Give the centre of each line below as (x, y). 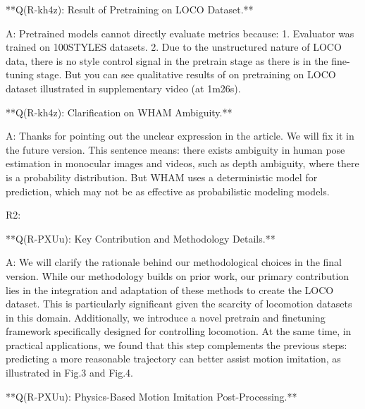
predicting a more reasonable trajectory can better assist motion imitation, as (173, 359)
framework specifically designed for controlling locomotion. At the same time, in (179, 331)
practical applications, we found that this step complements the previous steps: (177, 344)
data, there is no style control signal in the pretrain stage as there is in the (167, 60)
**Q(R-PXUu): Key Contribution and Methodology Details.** (141, 238)
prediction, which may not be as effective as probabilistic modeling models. (168, 191)
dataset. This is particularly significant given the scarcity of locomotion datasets (179, 304)
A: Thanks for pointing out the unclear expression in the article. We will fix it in (180, 136)
